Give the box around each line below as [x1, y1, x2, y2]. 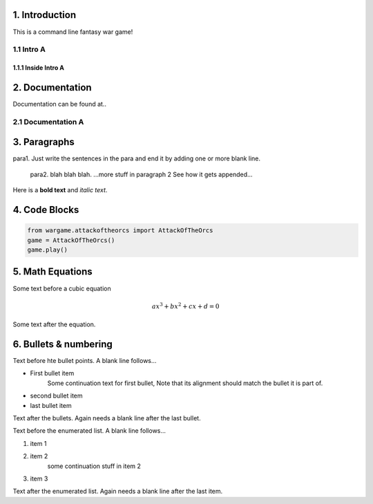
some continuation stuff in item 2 [47, 462, 142, 470]
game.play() [27, 246, 68, 254]
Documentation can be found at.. [12, 100, 107, 108]
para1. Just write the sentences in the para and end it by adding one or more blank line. [12, 154, 261, 162]
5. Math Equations [12, 266, 93, 278]
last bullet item [30, 401, 72, 409]
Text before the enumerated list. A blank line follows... [12, 427, 166, 435]
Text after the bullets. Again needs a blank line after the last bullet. [12, 413, 201, 422]
